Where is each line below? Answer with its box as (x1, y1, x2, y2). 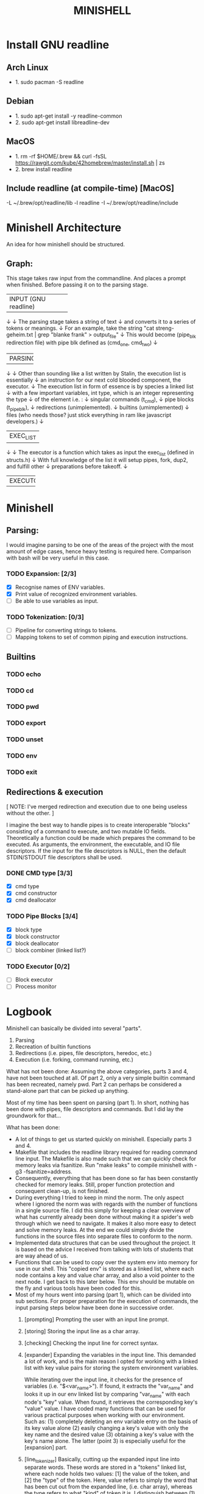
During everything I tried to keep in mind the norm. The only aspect (15, 1194, 185, 1201)
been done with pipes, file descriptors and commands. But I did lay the (6, 1106, 184, 1113)
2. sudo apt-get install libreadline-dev (15, 118, 110, 126)
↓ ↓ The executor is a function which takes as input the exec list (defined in (6, 449, 194, 457)
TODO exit (6, 768, 38, 777)
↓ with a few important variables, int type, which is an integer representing (6, 389, 194, 396)
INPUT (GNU (9, 295, 46, 304)
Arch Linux (6, 62, 49, 73)
